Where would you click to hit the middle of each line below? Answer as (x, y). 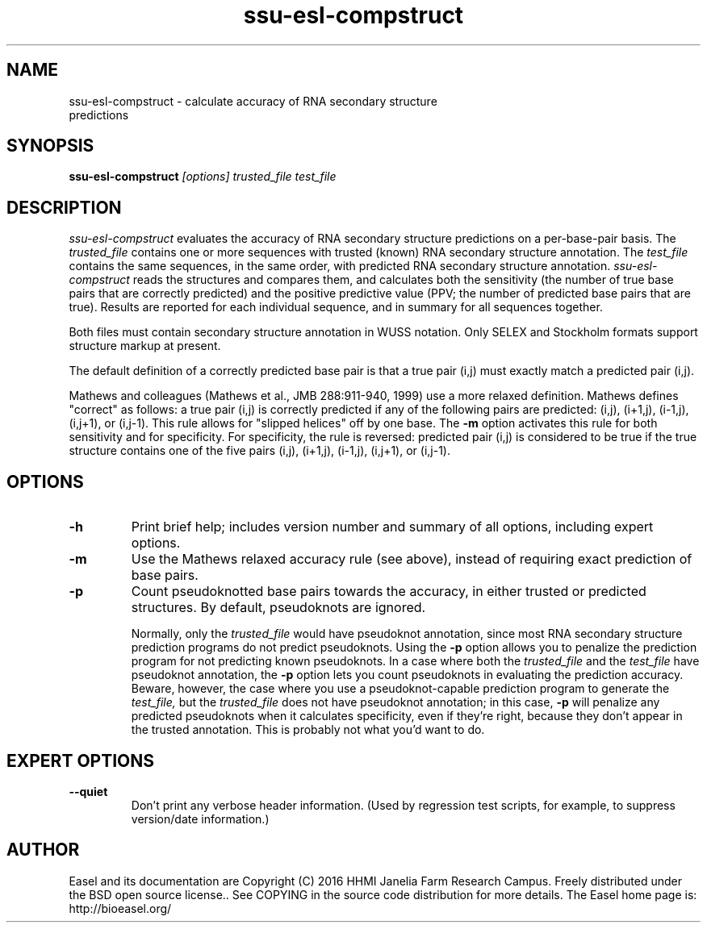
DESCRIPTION (64, 207)
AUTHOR (43, 850)
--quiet (88, 791)
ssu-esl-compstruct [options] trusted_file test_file (203, 177)
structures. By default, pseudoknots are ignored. (278, 608)
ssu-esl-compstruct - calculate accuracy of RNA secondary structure (253, 101)
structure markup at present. (145, 346)
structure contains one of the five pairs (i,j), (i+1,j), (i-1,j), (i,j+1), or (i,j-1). (259, 451)
